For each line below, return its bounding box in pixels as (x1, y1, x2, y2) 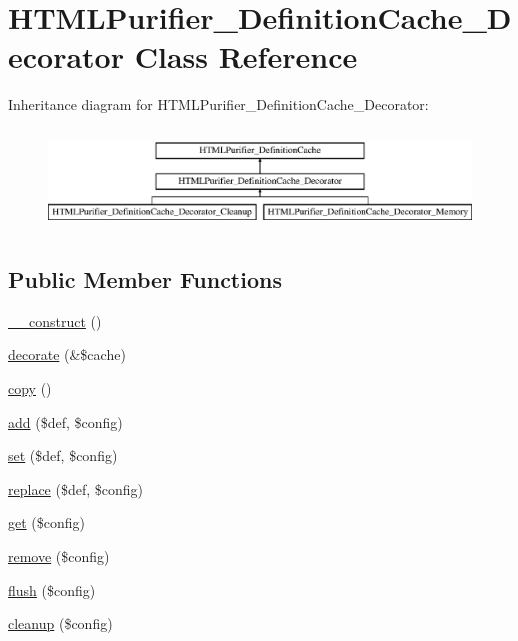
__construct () (8, 310, 102, 331)
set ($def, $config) (8, 445, 118, 466)
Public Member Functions (8, 263, 282, 294)
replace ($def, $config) (8, 478, 143, 499)
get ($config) (8, 512, 86, 533)
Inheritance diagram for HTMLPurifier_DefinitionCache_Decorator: (8, 94, 429, 115)
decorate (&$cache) (8, 344, 126, 365)
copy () (8, 377, 52, 398)
